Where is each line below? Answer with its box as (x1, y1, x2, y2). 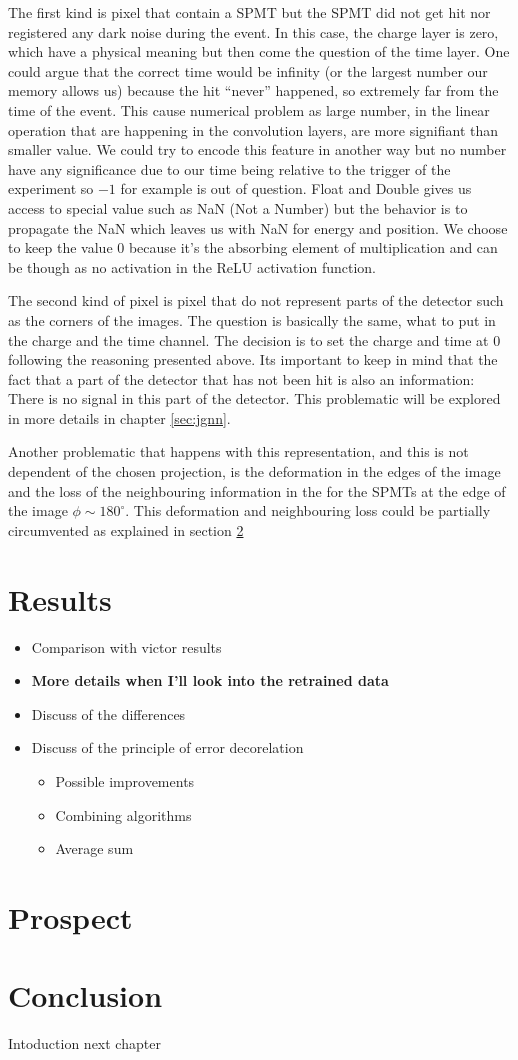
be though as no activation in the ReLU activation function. (8, 256, 376, 277)
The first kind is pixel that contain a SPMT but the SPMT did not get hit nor (8, 2, 491, 22)
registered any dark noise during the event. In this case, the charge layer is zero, (8, 21, 499, 42)
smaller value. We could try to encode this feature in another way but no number (8, 139, 507, 160)
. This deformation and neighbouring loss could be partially (125, 500, 491, 521)
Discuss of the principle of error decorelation (31, 737, 304, 758)
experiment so (8, 178, 94, 199)
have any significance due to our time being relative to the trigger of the (8, 158, 451, 179)
